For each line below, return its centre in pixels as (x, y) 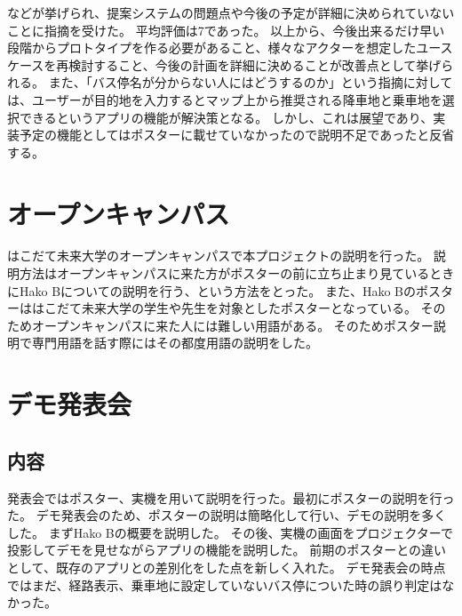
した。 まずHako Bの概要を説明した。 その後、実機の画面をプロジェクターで (230, 532)
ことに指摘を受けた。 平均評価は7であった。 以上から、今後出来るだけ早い (226, 30)
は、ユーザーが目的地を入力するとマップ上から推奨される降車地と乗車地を (225, 99)
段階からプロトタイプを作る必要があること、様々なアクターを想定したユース (230, 48)
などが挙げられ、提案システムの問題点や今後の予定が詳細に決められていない (231, 12)
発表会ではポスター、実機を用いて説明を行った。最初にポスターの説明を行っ (231, 497)
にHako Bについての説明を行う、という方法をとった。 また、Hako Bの (211, 290)
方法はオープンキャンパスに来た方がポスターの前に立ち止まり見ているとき (237, 273)
